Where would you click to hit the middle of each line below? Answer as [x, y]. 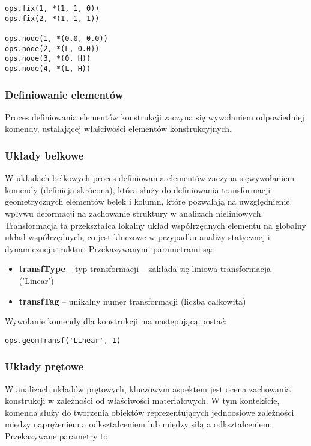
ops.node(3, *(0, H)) [48, 59]
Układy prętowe [44, 366]
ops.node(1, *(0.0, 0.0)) [56, 38]
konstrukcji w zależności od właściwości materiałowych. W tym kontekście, [142, 401]
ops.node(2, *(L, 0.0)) [52, 48]
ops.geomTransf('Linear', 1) [63, 340]
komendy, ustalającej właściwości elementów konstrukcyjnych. [118, 129]
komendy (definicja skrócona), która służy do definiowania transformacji [138, 189]
